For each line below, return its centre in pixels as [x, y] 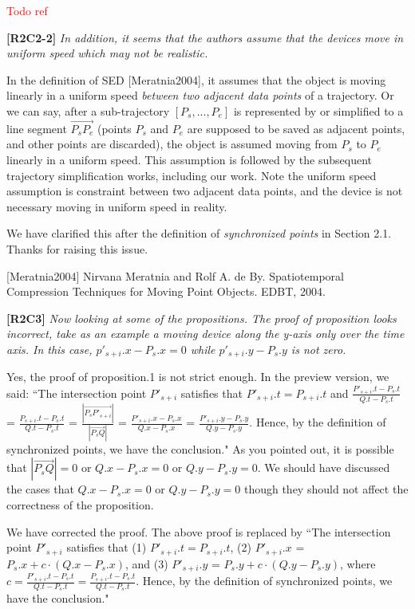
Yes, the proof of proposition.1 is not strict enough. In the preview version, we [198, 377]
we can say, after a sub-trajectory [88, 110]
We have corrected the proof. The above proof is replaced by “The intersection [199, 531]
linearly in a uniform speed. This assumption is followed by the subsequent [189, 159]
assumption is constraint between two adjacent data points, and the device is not [205, 191]
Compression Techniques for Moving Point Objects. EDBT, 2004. [166, 291]
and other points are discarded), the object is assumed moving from [172, 144]
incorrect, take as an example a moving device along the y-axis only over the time [206, 334]
